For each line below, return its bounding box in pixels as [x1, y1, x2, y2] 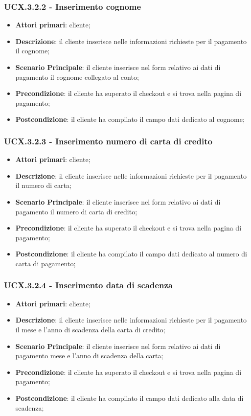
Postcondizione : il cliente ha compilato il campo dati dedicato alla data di [15, 393, 244, 403]
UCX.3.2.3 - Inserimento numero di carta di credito [4, 135, 212, 147]
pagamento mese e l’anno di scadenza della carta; [15, 350, 163, 361]
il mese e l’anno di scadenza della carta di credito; [15, 324, 165, 334]
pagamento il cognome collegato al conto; [15, 71, 139, 82]
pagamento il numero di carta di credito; [15, 206, 137, 216]
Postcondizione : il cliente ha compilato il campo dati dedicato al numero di [15, 249, 247, 259]
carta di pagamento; [15, 258, 76, 268]
